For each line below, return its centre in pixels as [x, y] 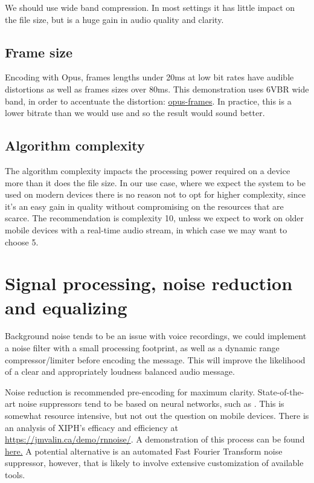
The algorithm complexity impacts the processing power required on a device [148, 170]
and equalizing [66, 307]
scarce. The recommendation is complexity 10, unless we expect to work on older [155, 218]
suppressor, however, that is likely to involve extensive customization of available [154, 463]
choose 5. [22, 241]
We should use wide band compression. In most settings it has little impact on [150, 7]
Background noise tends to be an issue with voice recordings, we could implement [156, 336]
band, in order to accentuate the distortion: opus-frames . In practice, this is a [148, 101]
